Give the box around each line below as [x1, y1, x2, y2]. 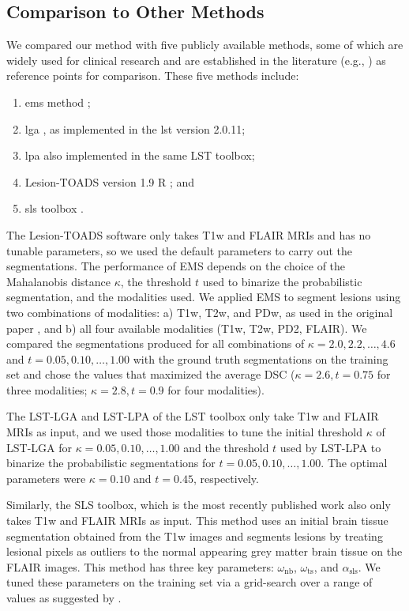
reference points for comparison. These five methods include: [6, 67, 299, 84]
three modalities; [6, 381, 88, 398]
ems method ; [24, 93, 91, 110]
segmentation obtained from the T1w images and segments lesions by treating [6, 527, 383, 544]
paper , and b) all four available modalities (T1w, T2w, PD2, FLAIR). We [6, 319, 367, 336]
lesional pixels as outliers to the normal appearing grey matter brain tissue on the [6, 543, 403, 560]
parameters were [6, 470, 86, 486]
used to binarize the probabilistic [202, 273, 362, 289]
